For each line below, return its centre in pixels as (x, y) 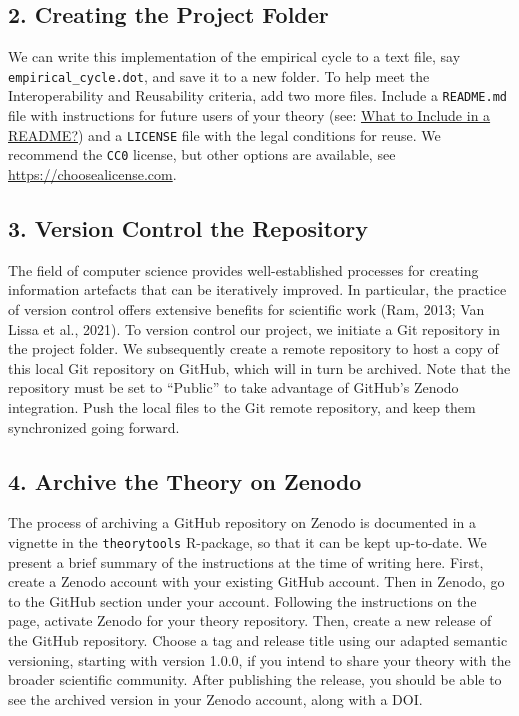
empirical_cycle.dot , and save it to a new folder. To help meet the (219, 75)
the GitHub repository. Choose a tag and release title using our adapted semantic (258, 639)
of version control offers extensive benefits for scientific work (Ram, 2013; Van (246, 309)
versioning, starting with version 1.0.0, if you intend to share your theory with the (259, 659)
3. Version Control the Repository (188, 228)
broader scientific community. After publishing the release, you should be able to (255, 679)
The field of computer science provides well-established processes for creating (243, 269)
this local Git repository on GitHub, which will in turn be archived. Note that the (259, 367)
